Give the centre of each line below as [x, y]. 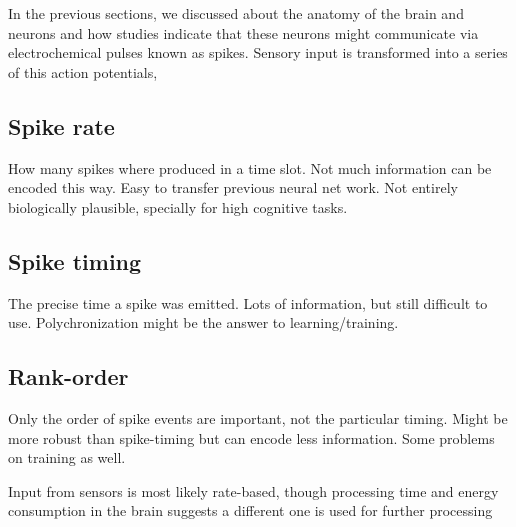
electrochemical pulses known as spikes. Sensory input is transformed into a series [258, 52]
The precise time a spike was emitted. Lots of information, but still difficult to [248, 302]
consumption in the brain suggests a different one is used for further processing [250, 510]
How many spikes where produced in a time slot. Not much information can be [250, 167]
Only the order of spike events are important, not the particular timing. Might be [258, 417]
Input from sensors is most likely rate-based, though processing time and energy [253, 490]
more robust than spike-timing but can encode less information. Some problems [251, 437]
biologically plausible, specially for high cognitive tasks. [178, 206]
